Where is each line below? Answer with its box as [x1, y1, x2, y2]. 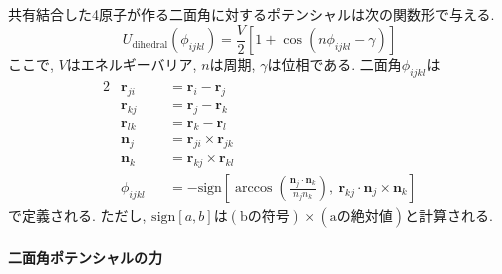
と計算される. [404, 205, 493, 226]
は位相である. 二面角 [267, 54, 402, 75]
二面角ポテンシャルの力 [8, 246, 162, 267]
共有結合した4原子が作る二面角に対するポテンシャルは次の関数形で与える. [8, 4, 495, 24]
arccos [235, 181, 273, 196]
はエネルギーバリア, [66, 54, 197, 75]
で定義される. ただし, [8, 205, 147, 226]
